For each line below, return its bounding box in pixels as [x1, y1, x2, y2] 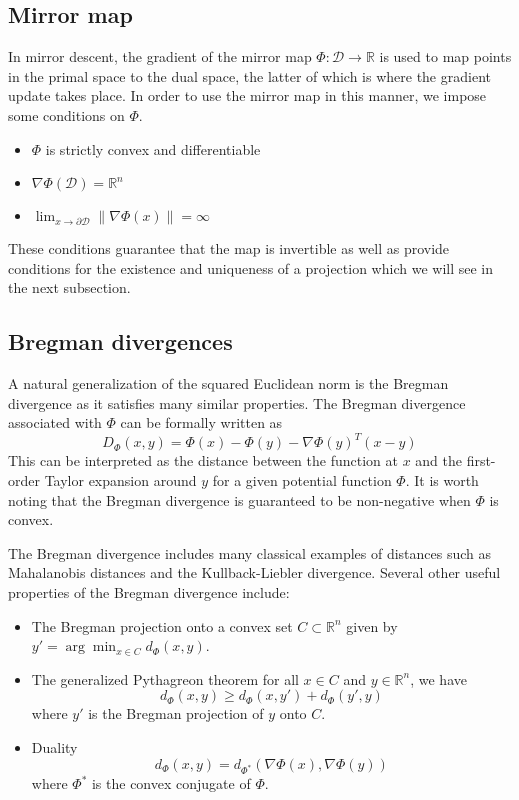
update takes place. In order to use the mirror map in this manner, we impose [8, 85, 487, 106]
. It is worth [405, 470, 479, 491]
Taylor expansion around [44, 470, 197, 491]
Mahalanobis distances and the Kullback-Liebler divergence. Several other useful [8, 562, 501, 583]
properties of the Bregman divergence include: [8, 582, 290, 602]
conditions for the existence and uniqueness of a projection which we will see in [8, 257, 493, 278]
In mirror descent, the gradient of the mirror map [8, 46, 312, 67]
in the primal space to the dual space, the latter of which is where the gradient [8, 65, 491, 86]
